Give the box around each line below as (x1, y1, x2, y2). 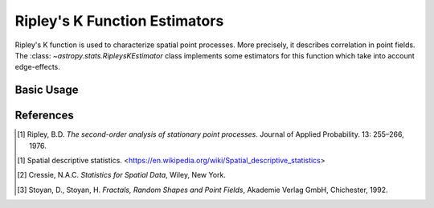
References (14, 109, 74, 122)
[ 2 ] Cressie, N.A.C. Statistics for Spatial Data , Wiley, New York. (17, 170, 227, 180)
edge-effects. (14, 62, 60, 72)
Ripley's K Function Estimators (14, 12, 224, 30)
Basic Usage (14, 83, 79, 97)
